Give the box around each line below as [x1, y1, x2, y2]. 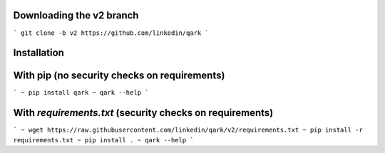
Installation [13, 47, 64, 59]
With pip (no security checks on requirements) [13, 70, 225, 82]
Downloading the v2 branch [13, 9, 139, 21]
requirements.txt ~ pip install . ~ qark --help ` [13, 136, 194, 144]
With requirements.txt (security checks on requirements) [13, 107, 274, 119]
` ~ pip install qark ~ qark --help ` [13, 89, 149, 97]
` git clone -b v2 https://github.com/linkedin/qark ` [13, 28, 210, 37]
